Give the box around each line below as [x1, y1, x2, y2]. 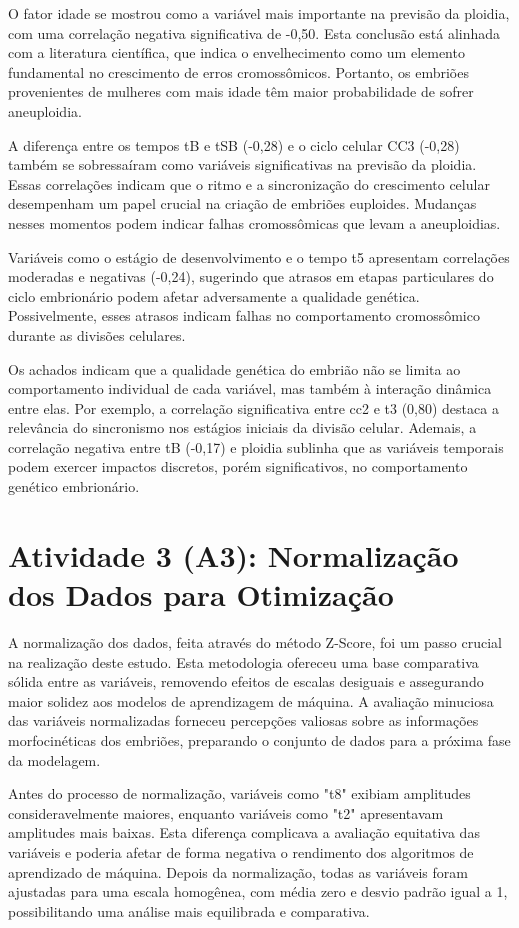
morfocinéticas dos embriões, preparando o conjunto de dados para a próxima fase [8, 729, 511, 750]
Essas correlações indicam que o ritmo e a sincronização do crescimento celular [8, 173, 490, 194]
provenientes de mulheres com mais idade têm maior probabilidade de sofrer [8, 81, 474, 102]
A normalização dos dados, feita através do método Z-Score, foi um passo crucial [8, 631, 503, 652]
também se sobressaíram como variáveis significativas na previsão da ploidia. [8, 154, 477, 175]
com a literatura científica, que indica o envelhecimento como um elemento [8, 42, 465, 63]
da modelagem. [8, 749, 101, 770]
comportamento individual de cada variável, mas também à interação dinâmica [8, 378, 492, 399]
